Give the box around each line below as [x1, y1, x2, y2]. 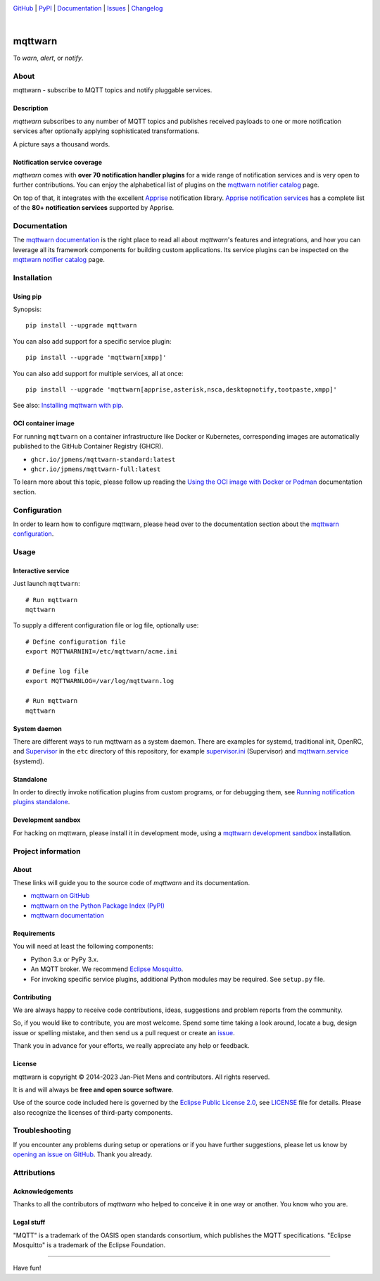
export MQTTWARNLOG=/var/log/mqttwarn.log [25, 677, 175, 685]
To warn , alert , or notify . [13, 54, 84, 63]
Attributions [13, 1168, 56, 1177]
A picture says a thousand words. [13, 139, 110, 148]
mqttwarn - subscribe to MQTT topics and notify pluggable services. [13, 86, 213, 94]
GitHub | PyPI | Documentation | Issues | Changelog [13, 4, 163, 12]
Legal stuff [13, 1218, 46, 1227]
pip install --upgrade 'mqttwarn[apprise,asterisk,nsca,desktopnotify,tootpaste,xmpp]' [25, 386, 338, 394]
